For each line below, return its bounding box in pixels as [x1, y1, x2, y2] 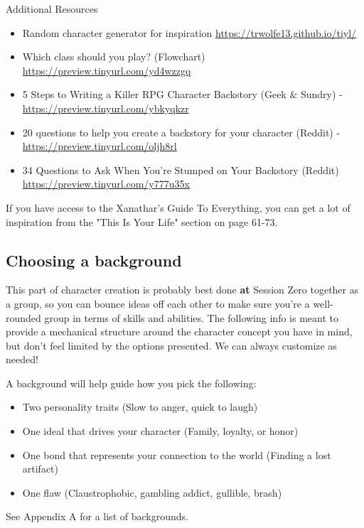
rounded [6, 310, 41, 325]
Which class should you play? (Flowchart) [22, 49, 205, 64]
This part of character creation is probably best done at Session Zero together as [6, 282, 359, 297]
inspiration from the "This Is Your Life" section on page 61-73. [6, 214, 278, 229]
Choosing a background [6, 249, 182, 271]
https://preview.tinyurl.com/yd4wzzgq [22, 63, 191, 77]
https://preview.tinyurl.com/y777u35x [22, 176, 190, 191]
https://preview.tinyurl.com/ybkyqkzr [22, 100, 189, 115]
